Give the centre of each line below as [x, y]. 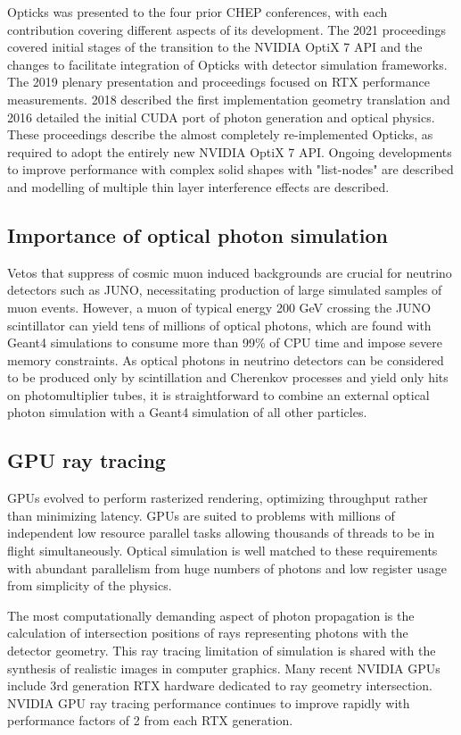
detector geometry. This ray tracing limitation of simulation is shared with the [222, 651]
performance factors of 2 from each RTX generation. [150, 720]
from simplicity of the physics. [90, 585]
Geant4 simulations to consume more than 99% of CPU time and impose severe [225, 342]
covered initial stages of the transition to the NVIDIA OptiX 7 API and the [215, 47]
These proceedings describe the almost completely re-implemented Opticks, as [220, 134]
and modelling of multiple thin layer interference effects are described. [198, 186]
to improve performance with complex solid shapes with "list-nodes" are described [230, 169]
